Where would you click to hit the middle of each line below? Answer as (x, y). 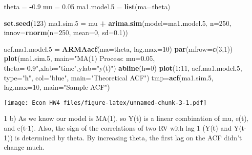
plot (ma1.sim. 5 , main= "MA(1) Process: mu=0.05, (79, 58)
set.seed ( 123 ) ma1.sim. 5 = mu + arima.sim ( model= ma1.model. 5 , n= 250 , (118, 23)
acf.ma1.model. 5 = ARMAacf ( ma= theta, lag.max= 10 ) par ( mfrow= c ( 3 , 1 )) (118, 48)
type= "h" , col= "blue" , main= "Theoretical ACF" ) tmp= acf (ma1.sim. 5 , (109, 77)
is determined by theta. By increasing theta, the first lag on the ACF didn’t (128, 137)
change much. (24, 147)
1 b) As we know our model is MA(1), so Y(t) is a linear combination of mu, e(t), (126, 118)
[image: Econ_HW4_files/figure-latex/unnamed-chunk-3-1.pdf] (105, 103)
